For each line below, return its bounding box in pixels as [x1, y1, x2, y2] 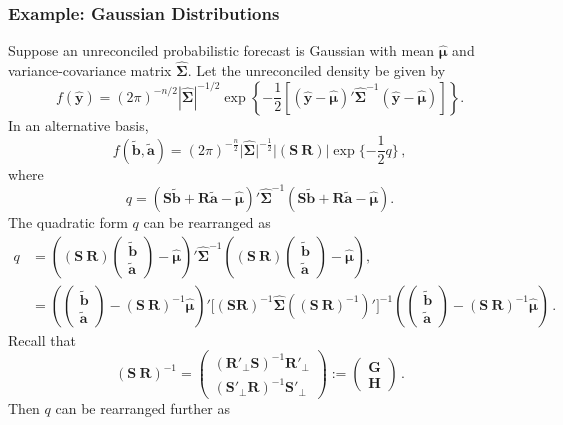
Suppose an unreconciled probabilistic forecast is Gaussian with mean [8, 40, 435, 61]
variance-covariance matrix [8, 60, 172, 81]
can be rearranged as [143, 212, 271, 232]
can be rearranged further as [55, 398, 230, 419]
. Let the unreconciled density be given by [187, 60, 446, 81]
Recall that [8, 329, 76, 350]
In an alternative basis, [8, 114, 149, 135]
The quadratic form [8, 212, 128, 232]
